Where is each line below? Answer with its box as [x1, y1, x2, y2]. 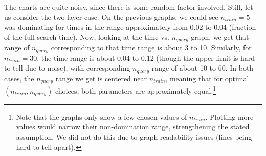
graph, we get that [191, 31, 249, 42]
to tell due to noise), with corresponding [4, 62, 130, 73]
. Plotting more [205, 111, 254, 122]
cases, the [4, 73, 34, 83]
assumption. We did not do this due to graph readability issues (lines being [16, 131, 252, 142]
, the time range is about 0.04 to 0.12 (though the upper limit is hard [37, 52, 255, 63]
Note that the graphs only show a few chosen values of [16, 111, 187, 122]
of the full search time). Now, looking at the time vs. [4, 31, 169, 42]
